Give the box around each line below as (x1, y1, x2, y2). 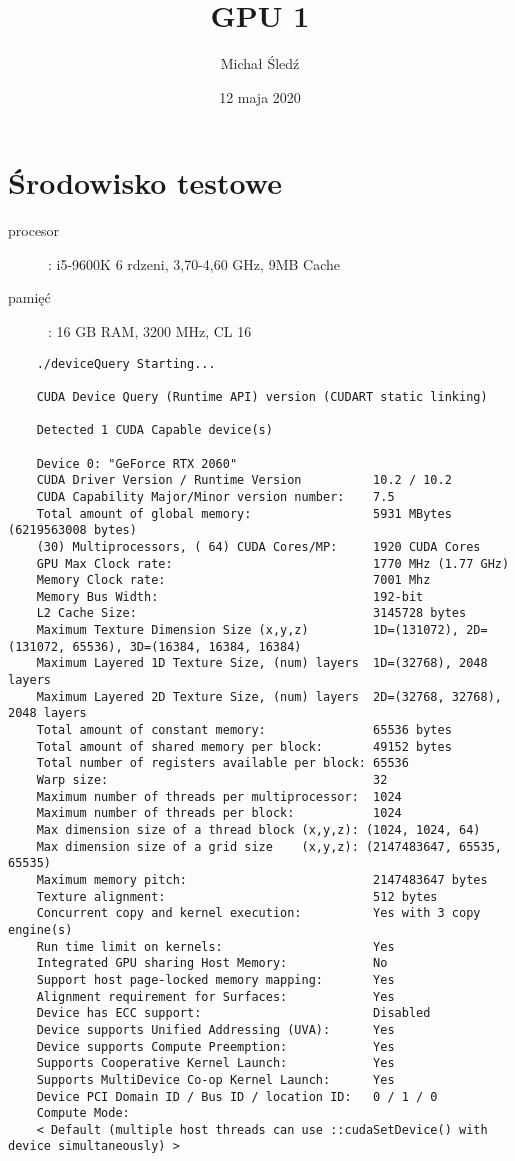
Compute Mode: (36, 1106, 130, 1121)
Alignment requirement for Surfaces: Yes (36, 989, 395, 1004)
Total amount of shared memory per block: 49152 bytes (36, 739, 452, 754)
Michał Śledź (220, 53, 300, 74)
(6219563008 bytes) (8, 523, 137, 538)
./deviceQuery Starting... (36, 356, 216, 371)
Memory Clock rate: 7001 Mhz (36, 573, 431, 588)
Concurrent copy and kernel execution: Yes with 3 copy (36, 906, 481, 921)
